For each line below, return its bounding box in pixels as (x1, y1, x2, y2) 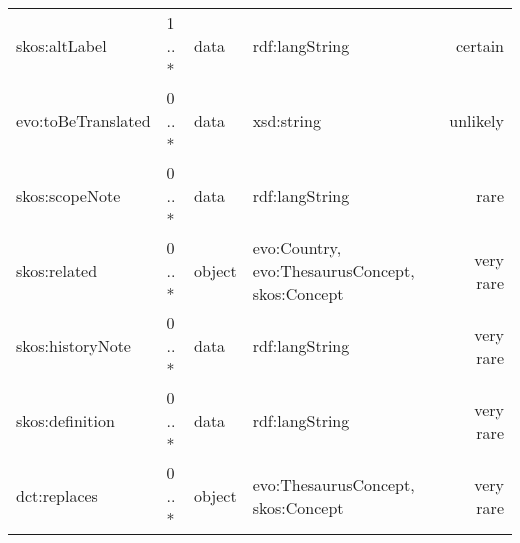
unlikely (449, 109, 504, 132)
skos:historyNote (16, 334, 131, 357)
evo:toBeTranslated (16, 109, 151, 132)
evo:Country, (252, 236, 342, 259)
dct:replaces (16, 484, 98, 507)
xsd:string (252, 109, 321, 132)
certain (455, 34, 504, 57)
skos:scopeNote (16, 184, 121, 207)
